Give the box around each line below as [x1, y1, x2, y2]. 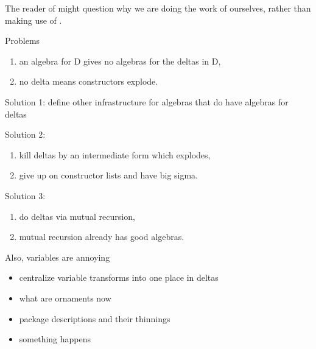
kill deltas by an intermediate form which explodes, [19, 148, 211, 161]
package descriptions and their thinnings [19, 312, 170, 325]
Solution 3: [5, 189, 46, 202]
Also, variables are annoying [5, 250, 110, 263]
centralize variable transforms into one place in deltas [19, 271, 219, 284]
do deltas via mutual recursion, [19, 210, 135, 222]
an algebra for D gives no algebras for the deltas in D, [19, 54, 221, 67]
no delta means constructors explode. [19, 75, 158, 88]
